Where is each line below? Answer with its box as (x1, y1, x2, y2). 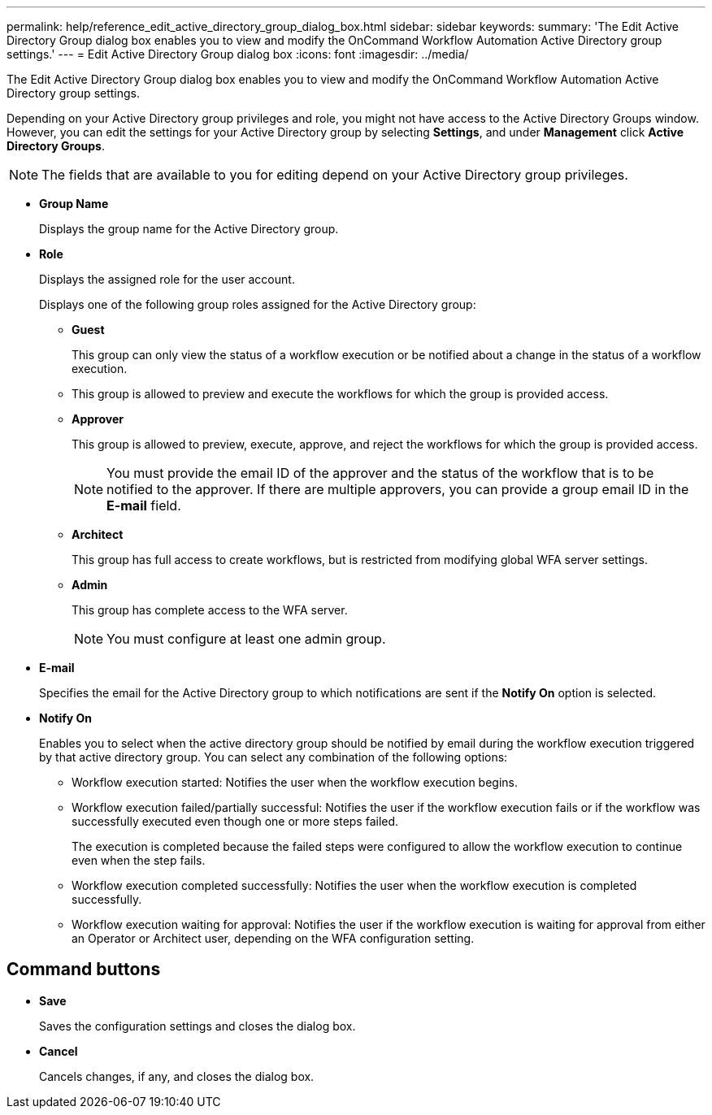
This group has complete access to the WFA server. (72, 603, 348, 617)
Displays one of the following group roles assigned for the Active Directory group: (39, 297, 476, 311)
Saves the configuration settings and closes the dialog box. (39, 1018, 356, 1033)
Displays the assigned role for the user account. (39, 272, 295, 286)
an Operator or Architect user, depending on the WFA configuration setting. (72, 931, 475, 945)
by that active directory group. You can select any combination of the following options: (39, 750, 508, 764)
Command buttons (7, 959, 161, 980)
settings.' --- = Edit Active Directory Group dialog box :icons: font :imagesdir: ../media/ (7, 47, 469, 61)
